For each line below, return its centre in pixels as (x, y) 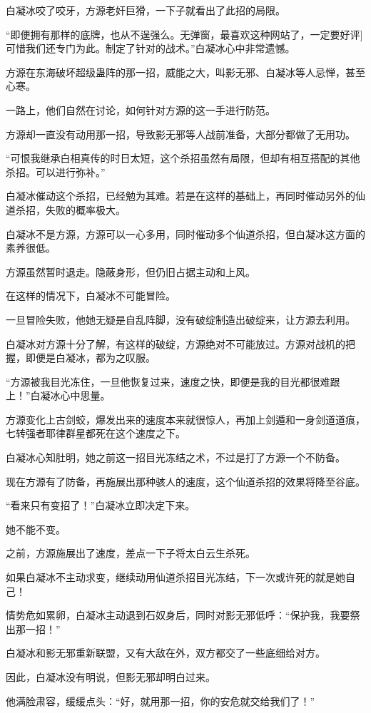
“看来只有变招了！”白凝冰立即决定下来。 (101, 505)
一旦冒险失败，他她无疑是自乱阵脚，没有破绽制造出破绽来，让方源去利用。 (181, 319)
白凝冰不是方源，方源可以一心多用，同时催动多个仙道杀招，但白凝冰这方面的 (185, 234)
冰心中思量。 (80, 395)
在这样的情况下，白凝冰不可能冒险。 (91, 296)
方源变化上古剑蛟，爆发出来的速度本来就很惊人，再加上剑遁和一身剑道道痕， (185, 419)
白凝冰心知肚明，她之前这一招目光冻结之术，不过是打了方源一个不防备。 (176, 457)
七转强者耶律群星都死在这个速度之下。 (96, 433)
